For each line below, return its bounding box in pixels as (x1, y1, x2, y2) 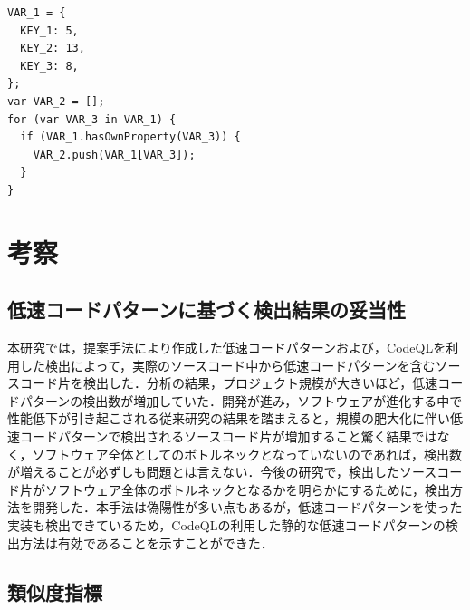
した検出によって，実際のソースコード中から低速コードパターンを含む (19, 355, 436, 374)
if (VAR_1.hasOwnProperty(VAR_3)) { (20, 131, 241, 144)
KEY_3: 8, (20, 59, 79, 73)
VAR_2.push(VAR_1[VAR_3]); (33, 148, 196, 161)
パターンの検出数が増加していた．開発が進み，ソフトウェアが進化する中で (19, 391, 463, 410)
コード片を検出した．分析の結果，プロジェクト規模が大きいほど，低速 (19, 373, 438, 392)
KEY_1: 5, (20, 24, 79, 37)
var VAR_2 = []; (7, 94, 105, 108)
